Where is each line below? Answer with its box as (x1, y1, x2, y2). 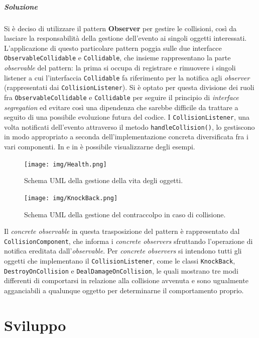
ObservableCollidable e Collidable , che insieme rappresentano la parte (4, 52, 231, 63)
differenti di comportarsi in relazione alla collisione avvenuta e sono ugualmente (4, 275, 248, 286)
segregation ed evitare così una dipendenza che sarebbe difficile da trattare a (4, 102, 238, 112)
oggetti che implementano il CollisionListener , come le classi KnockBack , (4, 256, 235, 266)
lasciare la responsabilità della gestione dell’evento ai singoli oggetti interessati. (4, 33, 247, 43)
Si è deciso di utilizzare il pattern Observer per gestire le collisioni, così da (4, 23, 237, 33)
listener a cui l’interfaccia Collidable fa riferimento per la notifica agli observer (4, 72, 250, 82)
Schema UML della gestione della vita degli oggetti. (24, 175, 183, 186)
